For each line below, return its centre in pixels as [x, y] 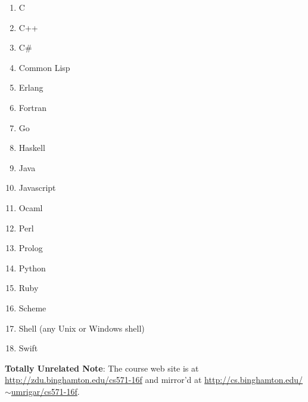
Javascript [37, 188]
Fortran [32, 107]
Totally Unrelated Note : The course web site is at [102, 368]
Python [32, 268]
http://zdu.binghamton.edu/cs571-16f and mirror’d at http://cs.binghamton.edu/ [154, 380]
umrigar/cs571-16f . [45, 391]
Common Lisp [44, 67]
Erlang [31, 87]
